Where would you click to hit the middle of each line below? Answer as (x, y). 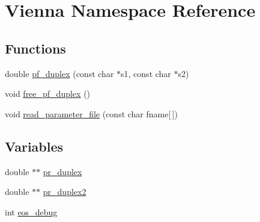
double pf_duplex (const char (59, 73)
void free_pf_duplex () (48, 94)
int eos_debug (31, 211)
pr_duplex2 (65, 192)
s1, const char (146, 73)
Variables (34, 146)
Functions (35, 48)
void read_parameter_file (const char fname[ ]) (92, 113)
